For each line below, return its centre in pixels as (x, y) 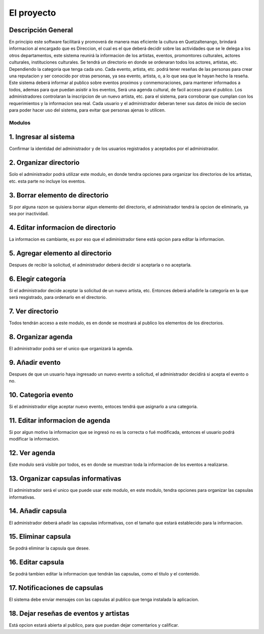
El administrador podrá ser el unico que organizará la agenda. (71, 348)
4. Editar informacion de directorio (62, 227)
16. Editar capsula (37, 562)
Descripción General (41, 30)
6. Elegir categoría (37, 279)
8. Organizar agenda (41, 337)
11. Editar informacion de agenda (60, 420)
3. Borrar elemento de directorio (59, 195)
